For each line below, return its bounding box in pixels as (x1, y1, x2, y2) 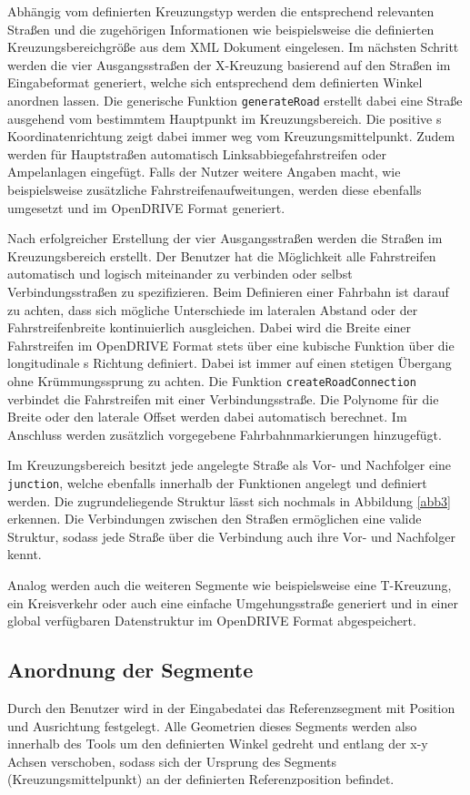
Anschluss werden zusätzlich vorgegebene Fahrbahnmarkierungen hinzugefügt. (7, 424, 442, 443)
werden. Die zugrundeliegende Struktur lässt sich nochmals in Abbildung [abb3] (7, 491, 452, 510)
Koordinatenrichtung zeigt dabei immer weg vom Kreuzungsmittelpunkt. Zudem (7, 127, 455, 146)
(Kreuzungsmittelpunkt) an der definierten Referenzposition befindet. (7, 770, 395, 789)
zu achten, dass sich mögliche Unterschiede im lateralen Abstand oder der (7, 300, 418, 319)
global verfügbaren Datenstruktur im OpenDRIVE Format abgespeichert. (7, 611, 416, 630)
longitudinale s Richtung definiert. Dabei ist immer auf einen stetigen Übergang (7, 353, 452, 372)
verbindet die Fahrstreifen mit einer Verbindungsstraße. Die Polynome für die (7, 389, 439, 408)
